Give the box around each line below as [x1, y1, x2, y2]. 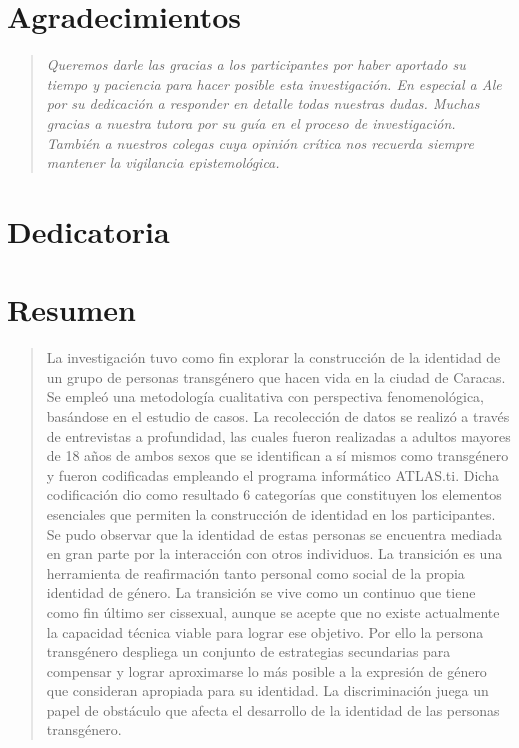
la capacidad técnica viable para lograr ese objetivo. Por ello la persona [46, 621, 484, 642]
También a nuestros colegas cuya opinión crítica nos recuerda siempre [46, 132, 474, 153]
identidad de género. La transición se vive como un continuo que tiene [46, 582, 476, 603]
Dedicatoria [7, 210, 170, 251]
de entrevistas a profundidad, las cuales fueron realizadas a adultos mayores [46, 425, 511, 446]
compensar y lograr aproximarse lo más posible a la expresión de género [46, 660, 487, 681]
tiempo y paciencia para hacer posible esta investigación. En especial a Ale [46, 73, 502, 94]
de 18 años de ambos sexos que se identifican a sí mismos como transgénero [46, 445, 509, 466]
